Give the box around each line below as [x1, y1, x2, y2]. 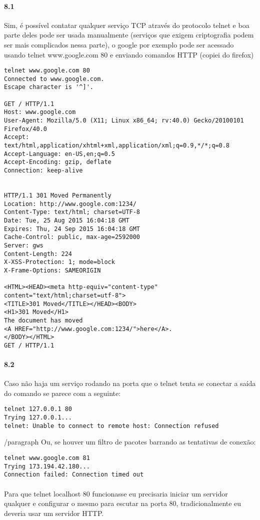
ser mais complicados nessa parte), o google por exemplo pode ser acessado [4, 39, 234, 49]
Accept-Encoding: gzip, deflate [4, 158, 111, 166]
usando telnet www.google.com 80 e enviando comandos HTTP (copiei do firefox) [4, 49, 254, 59]
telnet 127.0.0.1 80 [4, 405, 72, 413]
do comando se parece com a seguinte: [4, 387, 121, 398]
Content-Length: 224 [4, 250, 72, 257]
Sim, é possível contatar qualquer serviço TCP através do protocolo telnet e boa [4, 19, 249, 30]
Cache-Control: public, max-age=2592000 [4, 233, 140, 241]
